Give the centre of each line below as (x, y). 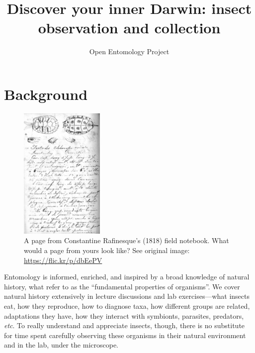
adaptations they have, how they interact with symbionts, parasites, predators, (124, 315)
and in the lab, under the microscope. (61, 345)
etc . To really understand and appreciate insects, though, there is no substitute (125, 325)
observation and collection (129, 28)
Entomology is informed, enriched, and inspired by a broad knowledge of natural (127, 277)
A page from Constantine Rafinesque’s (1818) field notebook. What (127, 240)
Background (46, 94)
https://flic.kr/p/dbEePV (63, 260)
